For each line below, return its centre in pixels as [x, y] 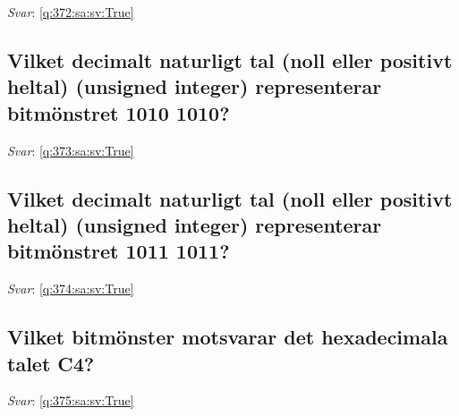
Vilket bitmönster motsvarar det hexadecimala [228, 337]
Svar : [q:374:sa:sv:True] [71, 289]
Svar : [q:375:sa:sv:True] [71, 400]
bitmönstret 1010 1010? [119, 112]
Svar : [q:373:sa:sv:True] [71, 150]
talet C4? [51, 363]
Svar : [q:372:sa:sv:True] [71, 12]
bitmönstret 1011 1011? [119, 251]
